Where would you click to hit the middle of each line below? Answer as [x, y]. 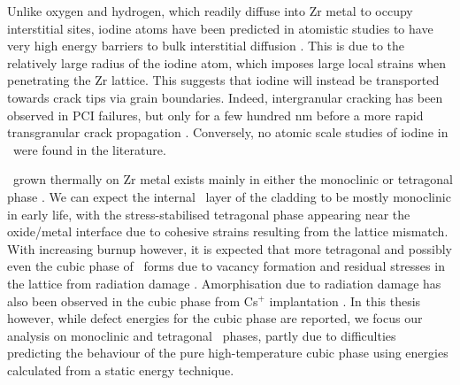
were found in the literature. [89, 149]
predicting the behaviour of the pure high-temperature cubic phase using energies [228, 353]
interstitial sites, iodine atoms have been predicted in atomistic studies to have [220, 28]
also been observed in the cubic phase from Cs [133, 300]
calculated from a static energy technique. [121, 370]
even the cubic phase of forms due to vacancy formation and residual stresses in [226, 266]
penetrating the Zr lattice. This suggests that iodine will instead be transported [223, 80]
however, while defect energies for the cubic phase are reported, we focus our [215, 318]
